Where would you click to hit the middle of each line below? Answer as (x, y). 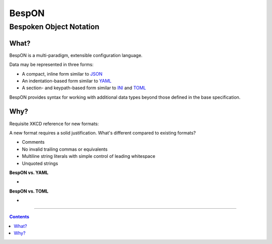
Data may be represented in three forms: (51, 65)
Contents (19, 217)
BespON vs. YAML (29, 172)
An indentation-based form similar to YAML (67, 81)
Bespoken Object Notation (54, 27)
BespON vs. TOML (29, 191)
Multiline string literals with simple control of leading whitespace (89, 156)
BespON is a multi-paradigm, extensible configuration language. (76, 55)
